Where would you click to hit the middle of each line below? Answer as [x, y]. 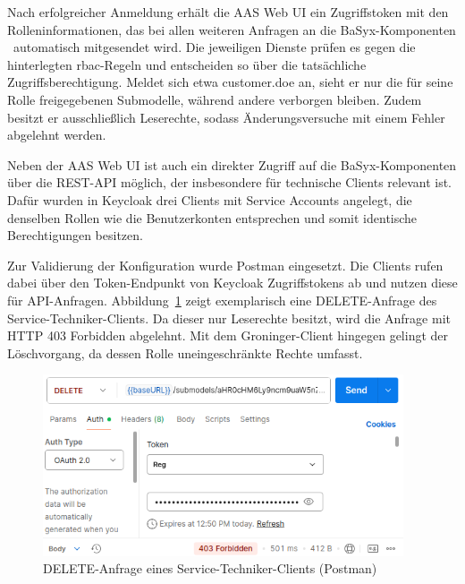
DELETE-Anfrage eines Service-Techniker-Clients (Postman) [210, 568]
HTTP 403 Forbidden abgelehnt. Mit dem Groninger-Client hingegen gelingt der [228, 335]
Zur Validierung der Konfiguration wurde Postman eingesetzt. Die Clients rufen [225, 265]
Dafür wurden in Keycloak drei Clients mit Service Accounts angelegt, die [210, 199]
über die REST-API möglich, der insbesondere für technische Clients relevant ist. [229, 182]
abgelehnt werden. [57, 135]
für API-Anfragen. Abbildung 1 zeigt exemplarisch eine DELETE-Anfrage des [222, 300]
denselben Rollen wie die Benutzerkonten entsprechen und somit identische [212, 217]
